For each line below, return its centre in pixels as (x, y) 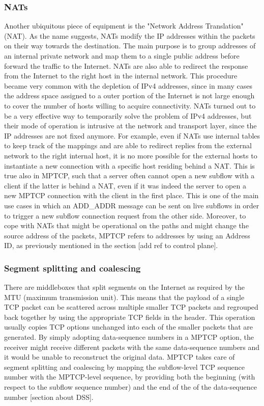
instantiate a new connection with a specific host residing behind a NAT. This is (129, 165)
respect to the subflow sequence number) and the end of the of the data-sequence (130, 387)
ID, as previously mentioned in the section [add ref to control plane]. (111, 245)
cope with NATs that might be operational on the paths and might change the (126, 225)
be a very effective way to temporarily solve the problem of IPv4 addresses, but (128, 115)
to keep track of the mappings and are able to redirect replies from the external (128, 145)
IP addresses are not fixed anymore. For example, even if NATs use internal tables (132, 135)
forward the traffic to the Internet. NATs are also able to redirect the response (126, 65)
